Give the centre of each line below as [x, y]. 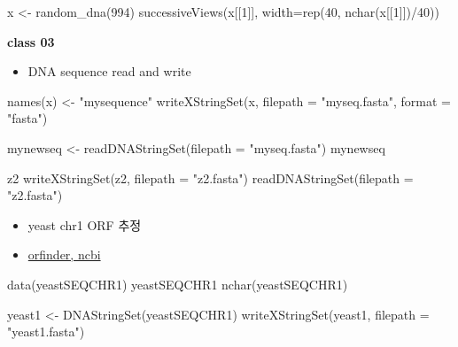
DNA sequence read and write [109, 71]
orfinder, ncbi [64, 254]
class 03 [31, 41]
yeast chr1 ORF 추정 [85, 224]
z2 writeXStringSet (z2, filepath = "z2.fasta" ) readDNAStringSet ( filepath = [210, 177]
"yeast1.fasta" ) [46, 332]
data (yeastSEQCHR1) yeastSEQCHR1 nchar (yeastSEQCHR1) [178, 284]
